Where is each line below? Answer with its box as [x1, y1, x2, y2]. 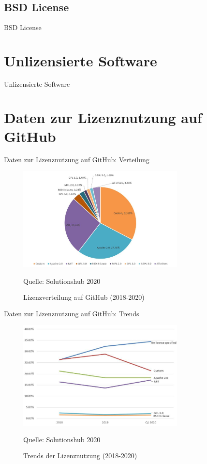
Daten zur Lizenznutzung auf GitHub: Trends [4, 308, 139, 318]
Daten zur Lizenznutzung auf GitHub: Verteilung [4, 154, 149, 164]
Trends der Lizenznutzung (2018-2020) [23, 450, 137, 461]
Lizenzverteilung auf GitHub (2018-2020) [23, 292, 145, 302]
